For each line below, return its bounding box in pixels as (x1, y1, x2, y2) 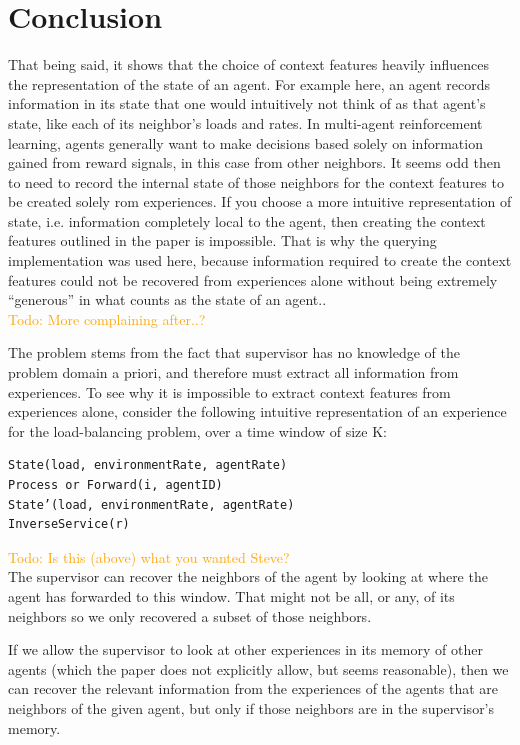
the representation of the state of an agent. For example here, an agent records (8, 73, 491, 94)
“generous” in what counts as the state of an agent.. (8, 289, 327, 310)
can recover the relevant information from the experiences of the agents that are (8, 678, 498, 699)
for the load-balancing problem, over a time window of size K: (8, 420, 387, 441)
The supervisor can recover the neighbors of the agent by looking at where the (8, 566, 488, 587)
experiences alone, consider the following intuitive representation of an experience (8, 401, 507, 422)
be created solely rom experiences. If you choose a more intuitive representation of (8, 191, 512, 212)
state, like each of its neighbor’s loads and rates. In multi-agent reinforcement (8, 112, 483, 133)
